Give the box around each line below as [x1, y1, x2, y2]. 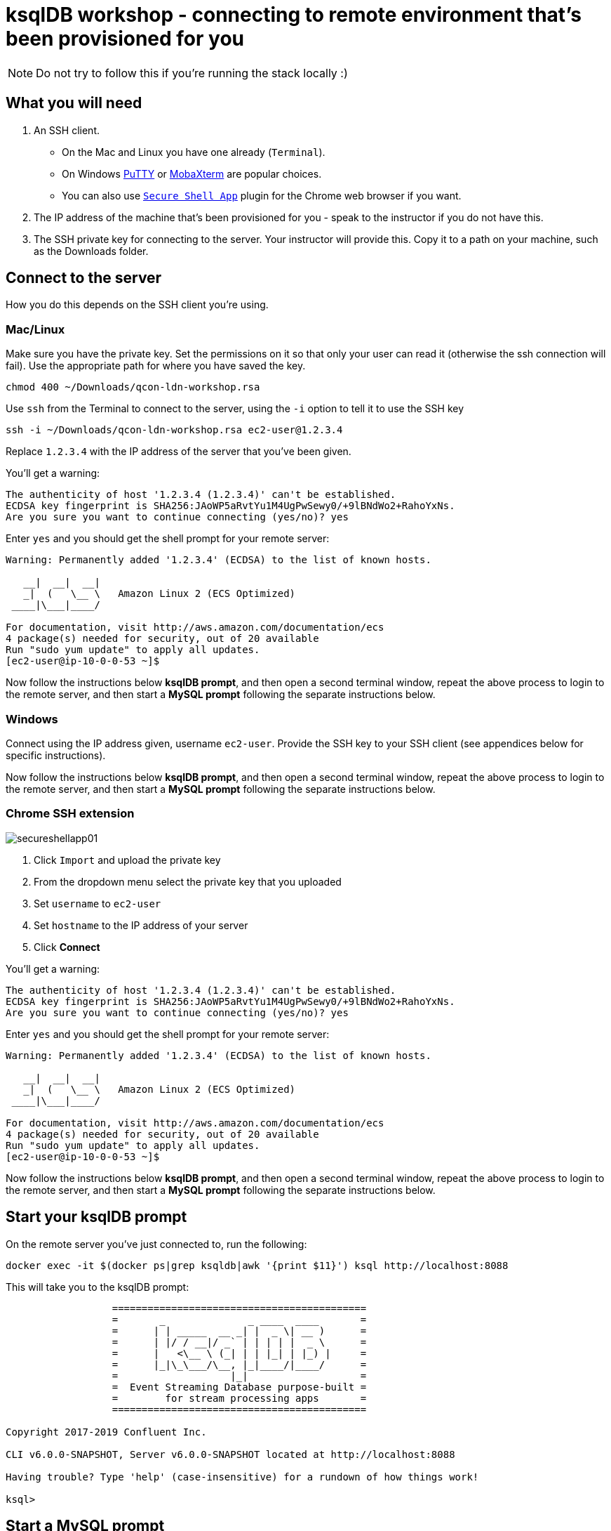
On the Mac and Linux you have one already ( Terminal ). [62, 145, 325, 158]
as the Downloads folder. [34, 244, 149, 257]
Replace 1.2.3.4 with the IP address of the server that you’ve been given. [6, 445, 351, 458]
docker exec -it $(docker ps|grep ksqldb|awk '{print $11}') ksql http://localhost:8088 [6, 1259, 509, 1271]
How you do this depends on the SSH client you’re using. [6, 298, 269, 311]
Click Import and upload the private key [34, 853, 221, 866]
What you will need [6, 94, 142, 112]
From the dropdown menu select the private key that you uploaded [34, 875, 342, 888]
